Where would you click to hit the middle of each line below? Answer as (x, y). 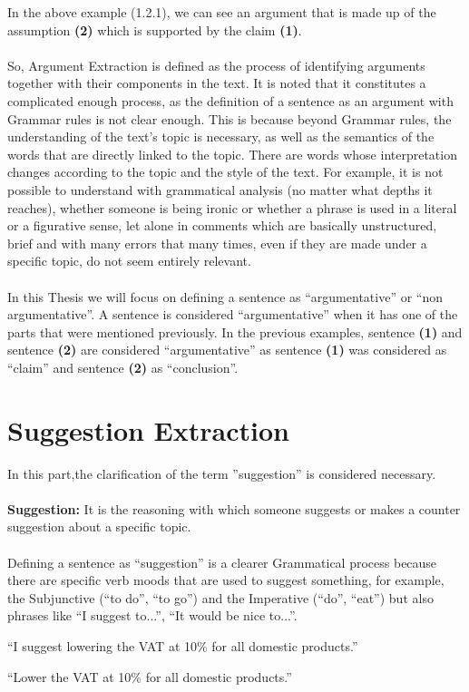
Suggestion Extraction (148, 429)
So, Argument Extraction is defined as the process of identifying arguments (216, 65)
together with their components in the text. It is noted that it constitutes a (217, 83)
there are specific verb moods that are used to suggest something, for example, (226, 580)
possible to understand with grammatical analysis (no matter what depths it (220, 189)
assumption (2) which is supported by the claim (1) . (155, 29)
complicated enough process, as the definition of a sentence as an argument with (230, 100)
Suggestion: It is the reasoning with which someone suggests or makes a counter (234, 508)
